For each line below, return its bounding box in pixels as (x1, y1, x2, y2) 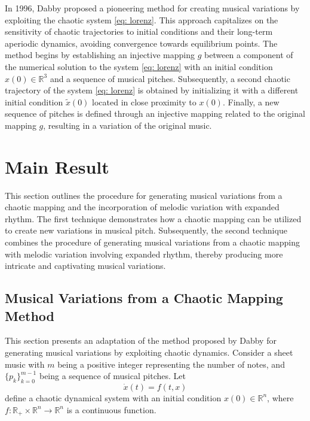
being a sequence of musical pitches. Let (39, 369, 186, 382)
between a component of (204, 49, 293, 61)
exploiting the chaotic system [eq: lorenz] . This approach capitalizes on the (5, 13, 278, 26)
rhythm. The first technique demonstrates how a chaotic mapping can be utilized (5, 212, 302, 225)
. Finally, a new (222, 95, 280, 108)
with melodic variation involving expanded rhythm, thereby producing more (5, 247, 283, 260)
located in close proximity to (92, 95, 197, 108)
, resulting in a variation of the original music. (43, 119, 212, 131)
